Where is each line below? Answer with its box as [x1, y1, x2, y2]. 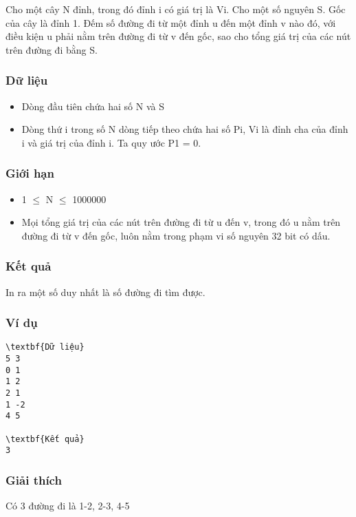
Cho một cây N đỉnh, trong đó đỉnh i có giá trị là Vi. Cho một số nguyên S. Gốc [5, 2, 346, 16]
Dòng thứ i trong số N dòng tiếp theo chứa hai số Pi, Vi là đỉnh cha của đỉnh [21, 122, 348, 136]
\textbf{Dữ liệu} [5, 342, 85, 352]
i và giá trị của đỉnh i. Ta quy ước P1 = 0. [21, 135, 201, 149]
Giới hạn [5, 165, 54, 182]
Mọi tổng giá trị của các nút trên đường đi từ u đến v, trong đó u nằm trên [21, 215, 341, 229]
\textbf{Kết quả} [5, 434, 85, 444]
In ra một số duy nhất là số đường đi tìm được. [5, 284, 205, 299]
